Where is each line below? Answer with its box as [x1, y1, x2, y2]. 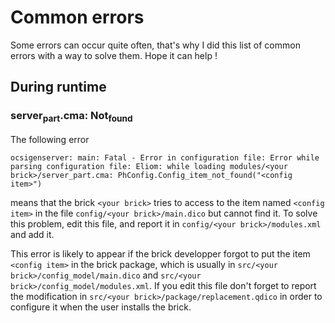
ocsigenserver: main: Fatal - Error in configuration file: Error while [10, 152, 320, 163]
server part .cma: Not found [10, 109, 133, 125]
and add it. [10, 228, 55, 240]
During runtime [10, 79, 107, 96]
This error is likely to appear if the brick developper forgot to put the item [10, 247, 311, 260]
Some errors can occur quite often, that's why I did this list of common [10, 39, 301, 51]
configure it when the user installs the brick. [10, 301, 192, 313]
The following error [10, 133, 90, 145]
